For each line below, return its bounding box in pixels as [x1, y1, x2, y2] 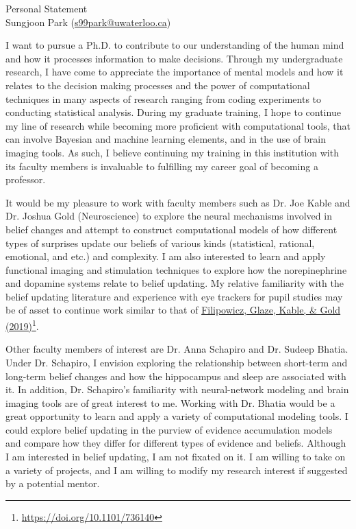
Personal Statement [5, 1, 88, 15]
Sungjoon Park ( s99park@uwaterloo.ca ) [5, 14, 171, 29]
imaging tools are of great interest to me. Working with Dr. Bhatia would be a [5, 395, 335, 410]
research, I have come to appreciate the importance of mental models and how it [5, 64, 344, 79]
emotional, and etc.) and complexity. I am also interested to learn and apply [5, 249, 326, 263]
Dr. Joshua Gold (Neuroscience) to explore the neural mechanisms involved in [5, 209, 332, 223]
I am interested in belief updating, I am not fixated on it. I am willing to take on [5, 449, 346, 464]
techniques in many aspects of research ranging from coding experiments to [5, 91, 322, 106]
